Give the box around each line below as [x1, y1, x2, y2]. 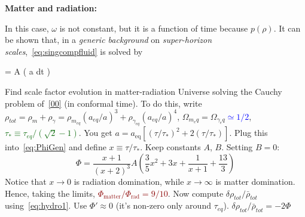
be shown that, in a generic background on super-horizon [5, 33, 212, 46]
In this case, [5, 21, 49, 34]
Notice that [5, 175, 47, 187]
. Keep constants [140, 141, 201, 153]
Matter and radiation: [5, 2, 97, 14]
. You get [78, 126, 112, 139]
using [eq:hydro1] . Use [5, 199, 87, 212]
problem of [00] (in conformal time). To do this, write [5, 97, 202, 109]
